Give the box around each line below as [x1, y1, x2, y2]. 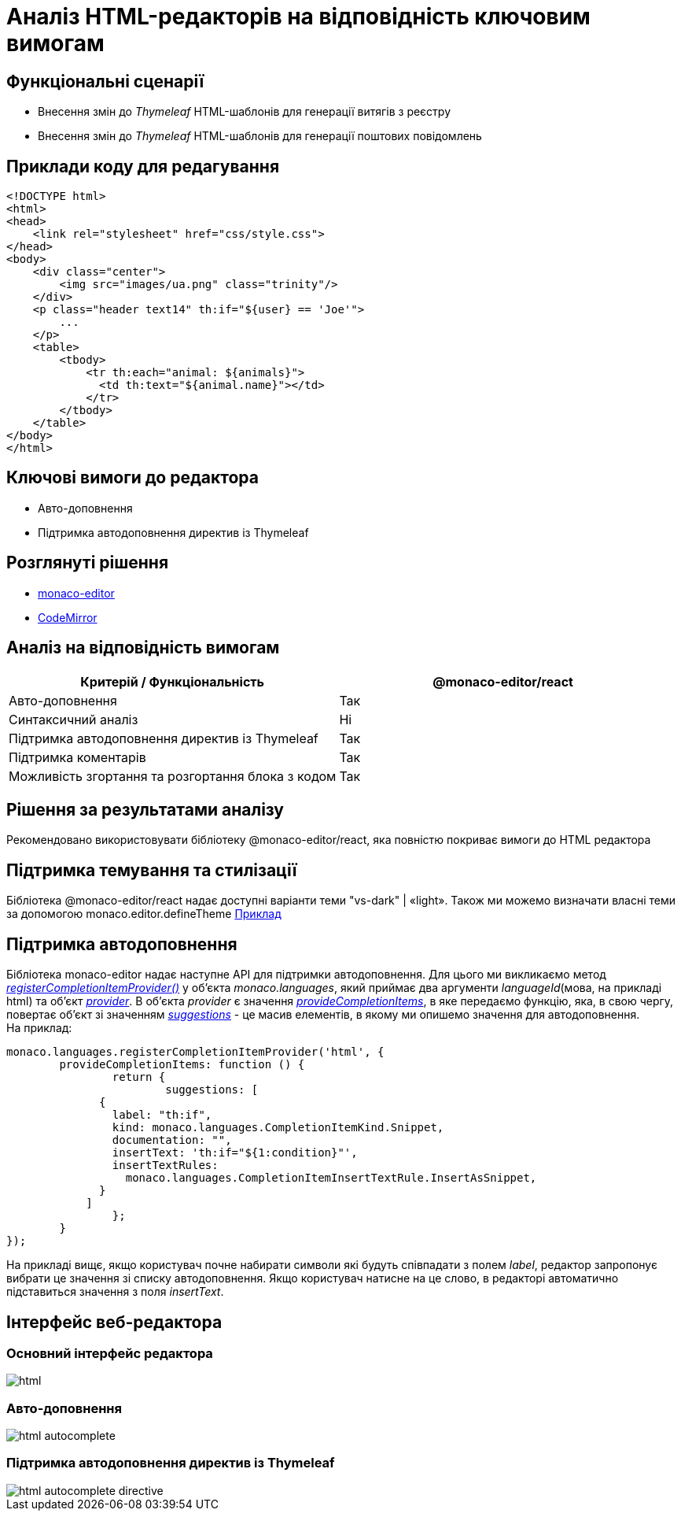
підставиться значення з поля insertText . [6, 1285, 224, 1299]
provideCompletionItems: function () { [59, 1058, 305, 1071]
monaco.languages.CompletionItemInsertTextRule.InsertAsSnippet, [125, 1171, 537, 1185]
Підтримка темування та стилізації [6, 860, 297, 880]
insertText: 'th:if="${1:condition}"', [112, 1146, 358, 1160]
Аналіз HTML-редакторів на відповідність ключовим [6, 3, 591, 30]
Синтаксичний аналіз [9, 711, 138, 727]
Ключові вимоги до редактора [6, 468, 259, 488]
